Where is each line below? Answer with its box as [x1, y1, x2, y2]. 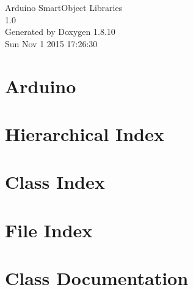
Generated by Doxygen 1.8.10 [5, 25, 115, 38]
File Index [5, 217, 93, 242]
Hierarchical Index [5, 121, 164, 146]
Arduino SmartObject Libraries [5, 1, 123, 13]
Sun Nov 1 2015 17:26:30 [5, 37, 98, 50]
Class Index [5, 169, 105, 194]
